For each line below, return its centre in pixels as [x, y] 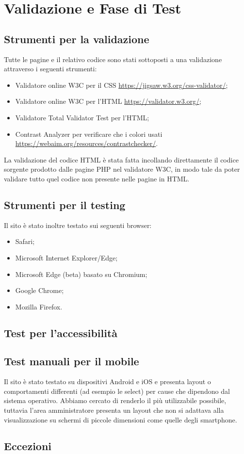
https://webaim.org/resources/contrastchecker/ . [87, 143]
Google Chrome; [40, 290]
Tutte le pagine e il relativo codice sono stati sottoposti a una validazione [113, 59]
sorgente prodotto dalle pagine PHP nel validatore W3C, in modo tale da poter [122, 169]
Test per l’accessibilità [61, 332]
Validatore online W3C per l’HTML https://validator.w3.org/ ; [108, 101]
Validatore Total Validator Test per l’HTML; [82, 117]
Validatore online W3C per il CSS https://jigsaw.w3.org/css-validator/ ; [122, 85]
